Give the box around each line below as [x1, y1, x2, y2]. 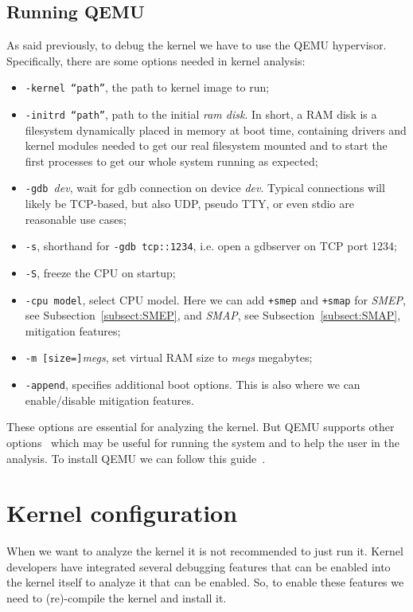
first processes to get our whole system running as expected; [25, 152, 318, 169]
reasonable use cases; [25, 210, 127, 227]
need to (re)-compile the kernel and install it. [6, 590, 227, 606]
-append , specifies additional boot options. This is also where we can [25, 376, 360, 393]
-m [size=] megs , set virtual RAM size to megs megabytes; [25, 349, 313, 366]
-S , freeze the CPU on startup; [25, 264, 176, 280]
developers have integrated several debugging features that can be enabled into [6, 558, 391, 575]
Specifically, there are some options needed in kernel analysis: [6, 52, 306, 69]
